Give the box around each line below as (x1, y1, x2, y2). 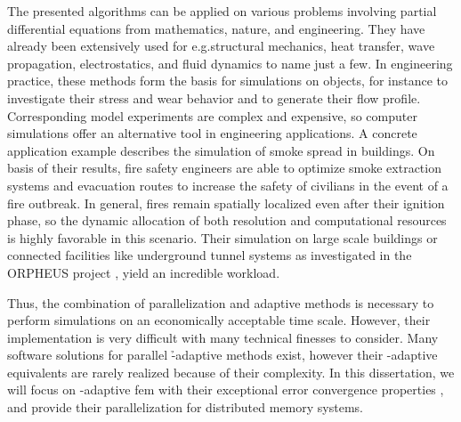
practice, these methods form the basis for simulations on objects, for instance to (7, 71, 449, 90)
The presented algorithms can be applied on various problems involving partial (7, 2, 437, 20)
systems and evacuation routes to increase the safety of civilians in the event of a (7, 175, 449, 194)
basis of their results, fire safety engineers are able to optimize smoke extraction (7, 158, 441, 177)
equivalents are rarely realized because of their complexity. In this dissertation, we (7, 362, 455, 381)
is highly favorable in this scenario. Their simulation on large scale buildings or (7, 228, 438, 247)
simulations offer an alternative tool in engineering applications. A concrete (7, 124, 417, 142)
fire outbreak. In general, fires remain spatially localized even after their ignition (7, 193, 445, 212)
